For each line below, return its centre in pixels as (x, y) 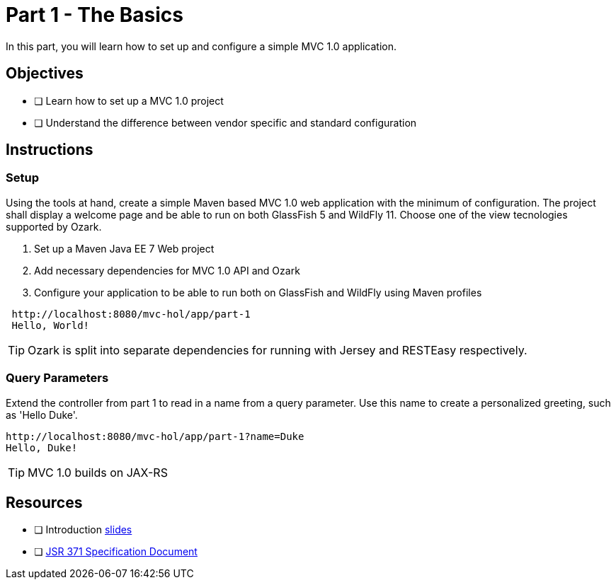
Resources (44, 502)
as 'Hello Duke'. (42, 415)
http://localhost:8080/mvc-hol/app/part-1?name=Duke (155, 436)
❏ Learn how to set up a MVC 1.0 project (129, 100)
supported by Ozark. (54, 226)
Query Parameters (57, 378)
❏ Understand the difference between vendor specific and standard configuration (226, 122)
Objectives (45, 74)
